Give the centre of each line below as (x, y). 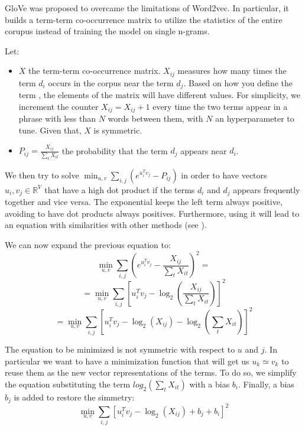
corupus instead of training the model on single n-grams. (107, 31)
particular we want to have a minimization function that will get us (127, 361)
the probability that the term (115, 150)
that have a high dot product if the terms (120, 189)
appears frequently (267, 189)
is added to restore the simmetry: (74, 397)
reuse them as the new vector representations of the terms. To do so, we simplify (151, 372)
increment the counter (59, 106)
